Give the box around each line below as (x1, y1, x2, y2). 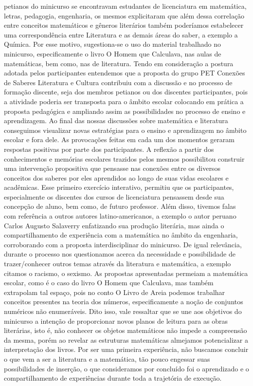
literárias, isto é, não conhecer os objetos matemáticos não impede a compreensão (4, 325, 247, 335)
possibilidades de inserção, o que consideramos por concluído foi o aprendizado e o (4, 363, 249, 373)
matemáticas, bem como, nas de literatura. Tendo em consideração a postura (4, 58, 234, 68)
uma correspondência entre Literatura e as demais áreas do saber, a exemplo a (4, 29, 238, 39)
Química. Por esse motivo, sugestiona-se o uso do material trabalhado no (4, 39, 221, 49)
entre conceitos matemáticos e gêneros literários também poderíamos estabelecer (4, 20, 244, 30)
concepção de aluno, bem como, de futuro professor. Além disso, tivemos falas (4, 201, 236, 211)
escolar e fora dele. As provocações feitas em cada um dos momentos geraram (4, 134, 235, 145)
